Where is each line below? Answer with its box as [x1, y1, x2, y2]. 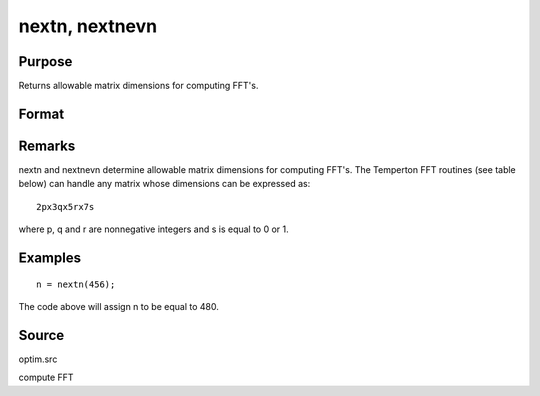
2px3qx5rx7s [36, 201, 95, 212]
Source [18, 326, 65, 344]
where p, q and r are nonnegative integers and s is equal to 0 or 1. [18, 223, 289, 235]
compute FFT [18, 371, 74, 384]
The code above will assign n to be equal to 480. [18, 300, 219, 312]
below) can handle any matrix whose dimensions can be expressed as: [18, 178, 311, 190]
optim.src [18, 353, 58, 365]
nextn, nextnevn [18, 15, 158, 37]
